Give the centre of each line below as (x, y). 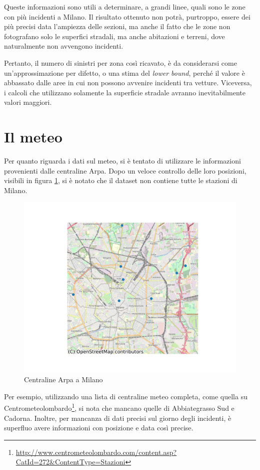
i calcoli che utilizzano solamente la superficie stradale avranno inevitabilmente (125, 92)
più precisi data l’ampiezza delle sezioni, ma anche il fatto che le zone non (117, 26)
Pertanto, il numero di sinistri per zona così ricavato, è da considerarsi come (120, 62)
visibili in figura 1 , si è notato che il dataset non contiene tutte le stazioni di (121, 180)
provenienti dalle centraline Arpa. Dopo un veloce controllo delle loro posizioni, (125, 170)
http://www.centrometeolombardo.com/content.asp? (96, 452)
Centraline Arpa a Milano (63, 379)
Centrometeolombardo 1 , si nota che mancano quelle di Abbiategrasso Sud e (119, 407)
